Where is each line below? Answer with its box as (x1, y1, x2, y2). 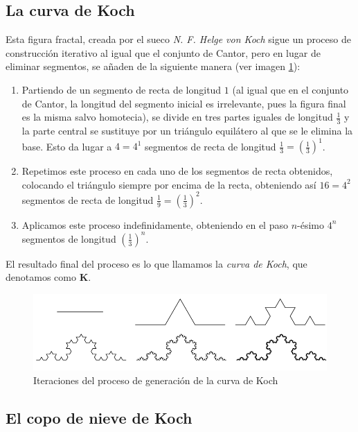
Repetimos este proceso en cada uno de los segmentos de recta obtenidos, (21, 164, 333, 178)
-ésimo (297, 217, 324, 232)
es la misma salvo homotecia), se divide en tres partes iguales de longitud (21, 110, 333, 124)
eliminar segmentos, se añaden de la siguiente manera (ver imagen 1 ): (6, 59, 301, 74)
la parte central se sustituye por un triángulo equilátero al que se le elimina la (21, 123, 353, 137)
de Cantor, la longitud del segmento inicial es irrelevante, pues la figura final (21, 96, 346, 110)
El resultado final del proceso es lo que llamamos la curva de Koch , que (6, 256, 307, 270)
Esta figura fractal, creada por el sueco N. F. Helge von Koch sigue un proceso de (6, 32, 351, 46)
